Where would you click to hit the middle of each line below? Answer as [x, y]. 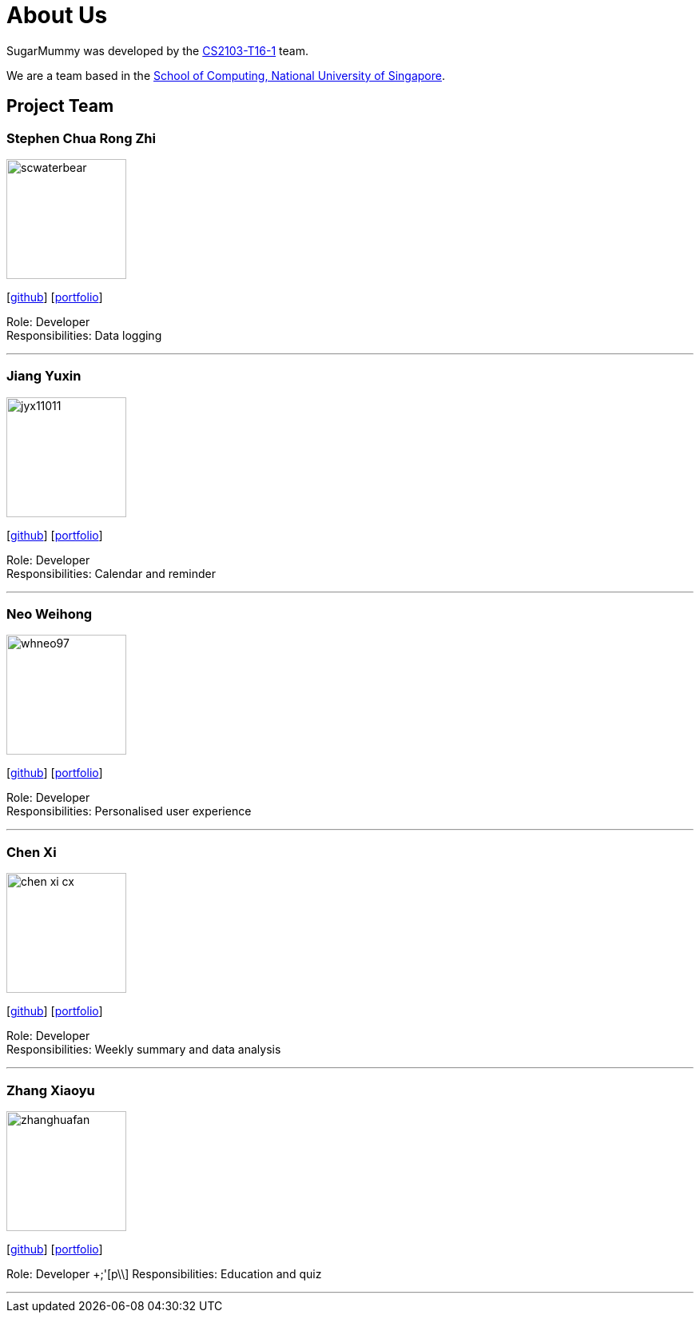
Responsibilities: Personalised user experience [129, 811]
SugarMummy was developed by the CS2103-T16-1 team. [157, 50]
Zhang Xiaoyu [51, 1090]
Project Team [60, 106]
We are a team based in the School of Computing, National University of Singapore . [226, 75]
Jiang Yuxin [44, 376]
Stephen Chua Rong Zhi [81, 138]
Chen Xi [32, 852]
